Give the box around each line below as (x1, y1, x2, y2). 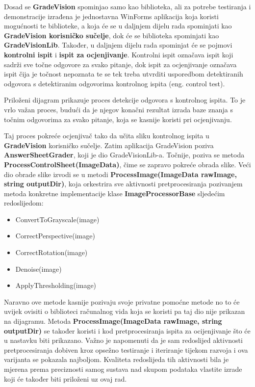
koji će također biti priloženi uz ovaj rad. (4, 373, 127, 384)
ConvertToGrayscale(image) (15, 214, 100, 224)
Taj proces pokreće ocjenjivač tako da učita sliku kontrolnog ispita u (4, 130, 209, 141)
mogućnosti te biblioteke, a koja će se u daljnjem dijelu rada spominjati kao (4, 21, 232, 31)
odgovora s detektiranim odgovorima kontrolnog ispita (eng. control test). (4, 78, 225, 88)
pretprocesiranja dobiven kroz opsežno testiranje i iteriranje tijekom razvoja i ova (4, 344, 248, 355)
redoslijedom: (4, 198, 44, 208)
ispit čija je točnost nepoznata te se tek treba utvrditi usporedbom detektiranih (4, 69, 243, 79)
